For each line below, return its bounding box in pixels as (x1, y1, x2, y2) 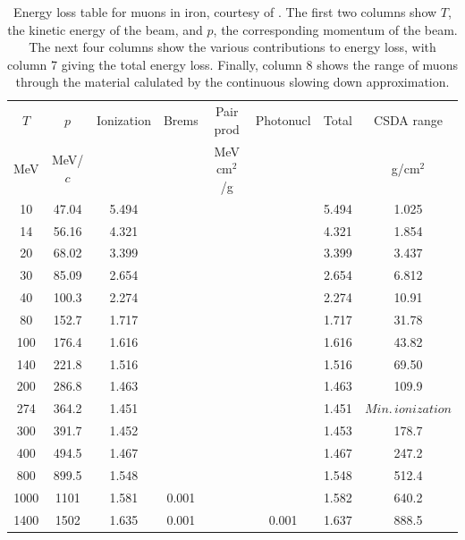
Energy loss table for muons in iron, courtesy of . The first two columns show (13, 3, 437, 21)
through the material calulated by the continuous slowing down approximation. (15, 72, 450, 91)
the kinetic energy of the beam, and (7, 20, 203, 38)
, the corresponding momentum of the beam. (213, 20, 458, 38)
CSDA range (374, 111, 443, 130)
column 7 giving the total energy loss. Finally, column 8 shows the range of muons (7, 55, 458, 73)
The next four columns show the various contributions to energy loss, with (29, 38, 436, 56)
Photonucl (255, 111, 311, 130)
